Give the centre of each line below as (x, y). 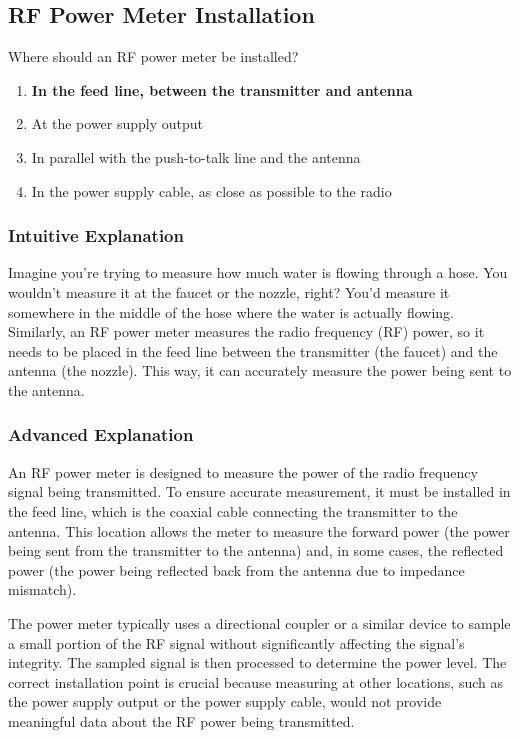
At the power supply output (117, 123)
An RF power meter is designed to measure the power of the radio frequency (243, 471)
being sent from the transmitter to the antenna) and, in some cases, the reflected (256, 550)
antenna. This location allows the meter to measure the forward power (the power (259, 530)
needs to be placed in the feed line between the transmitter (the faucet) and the (253, 350)
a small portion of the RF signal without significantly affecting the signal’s (236, 642)
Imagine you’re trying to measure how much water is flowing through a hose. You (258, 272)
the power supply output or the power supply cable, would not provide (225, 701)
